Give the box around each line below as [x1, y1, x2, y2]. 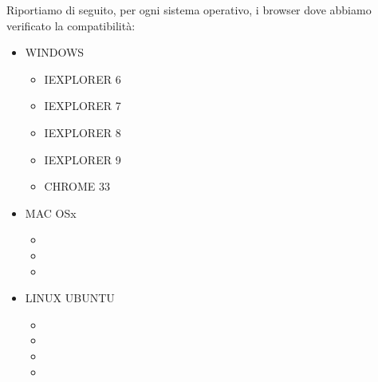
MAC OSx [25, 204, 77, 221]
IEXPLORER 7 [44, 97, 121, 114]
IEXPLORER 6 [44, 70, 121, 87]
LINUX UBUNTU [25, 289, 115, 306]
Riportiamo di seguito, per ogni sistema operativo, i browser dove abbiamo [6, 2, 372, 18]
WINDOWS [25, 44, 85, 61]
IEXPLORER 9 [44, 151, 121, 167]
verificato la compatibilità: [6, 17, 136, 33]
